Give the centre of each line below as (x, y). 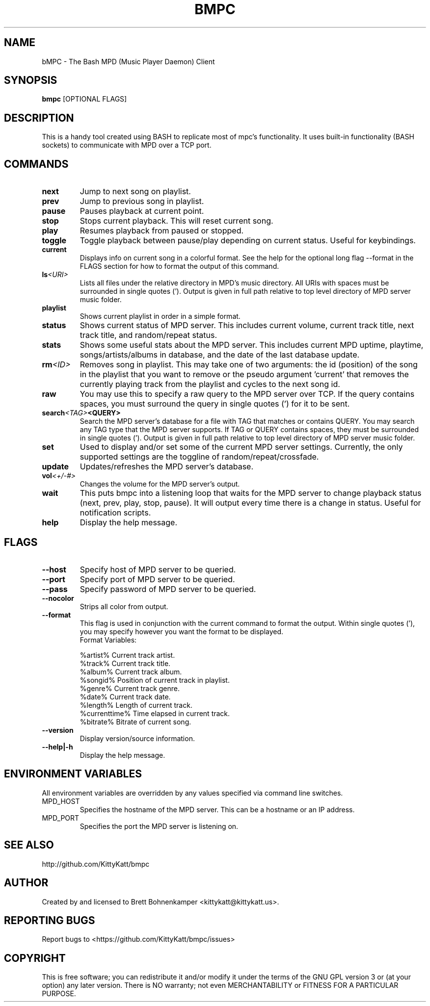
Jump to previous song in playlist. (142, 201)
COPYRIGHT (35, 958)
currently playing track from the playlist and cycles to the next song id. (210, 384)
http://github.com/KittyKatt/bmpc (96, 864)
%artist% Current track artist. (127, 655)
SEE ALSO (29, 845)
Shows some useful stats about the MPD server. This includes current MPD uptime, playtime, (252, 345)
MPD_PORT (61, 818)
